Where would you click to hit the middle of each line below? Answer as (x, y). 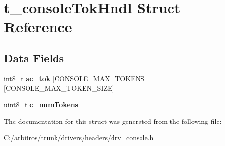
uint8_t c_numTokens (41, 104)
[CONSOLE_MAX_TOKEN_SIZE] (59, 88)
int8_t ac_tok (27, 78)
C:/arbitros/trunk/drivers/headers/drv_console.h (79, 137)
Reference (38, 27)
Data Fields (34, 58)
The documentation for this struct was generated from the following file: (113, 121)
